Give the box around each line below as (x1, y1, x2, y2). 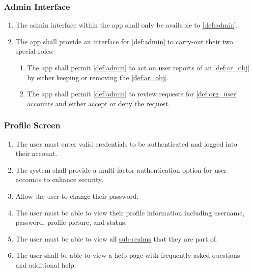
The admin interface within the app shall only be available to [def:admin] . (15, 20, 238, 30)
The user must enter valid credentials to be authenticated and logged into (15, 138, 237, 149)
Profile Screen (4, 119, 60, 131)
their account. (15, 148, 57, 158)
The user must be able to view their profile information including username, (15, 207, 245, 217)
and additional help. (15, 259, 76, 270)
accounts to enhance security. (15, 174, 104, 184)
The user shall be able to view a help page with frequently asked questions (15, 250, 240, 260)
